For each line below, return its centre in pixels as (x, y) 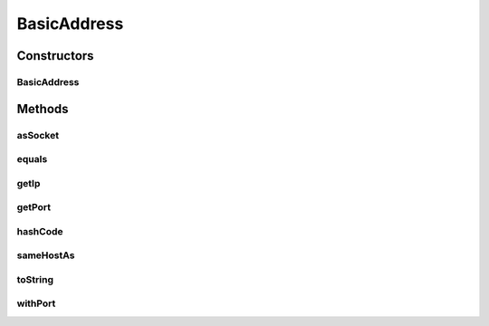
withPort (36, 303)
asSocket (38, 135)
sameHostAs (46, 255)
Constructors (55, 56)
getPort (34, 207)
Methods (43, 109)
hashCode (40, 231)
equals (32, 159)
